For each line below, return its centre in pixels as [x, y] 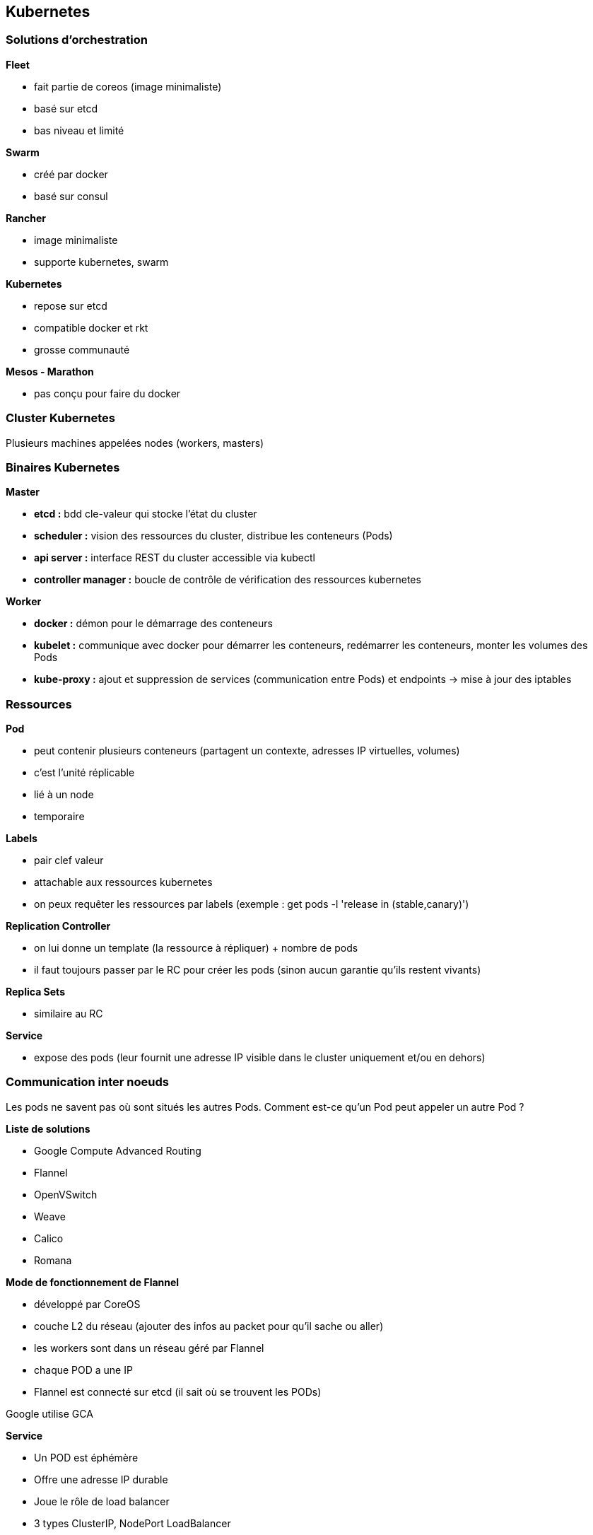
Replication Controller [58, 926]
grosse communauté [82, 349]
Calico [49, 1238]
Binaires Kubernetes [63, 467]
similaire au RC [69, 1014]
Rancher [26, 218]
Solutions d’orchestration [77, 40]
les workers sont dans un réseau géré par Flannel [149, 1348]
